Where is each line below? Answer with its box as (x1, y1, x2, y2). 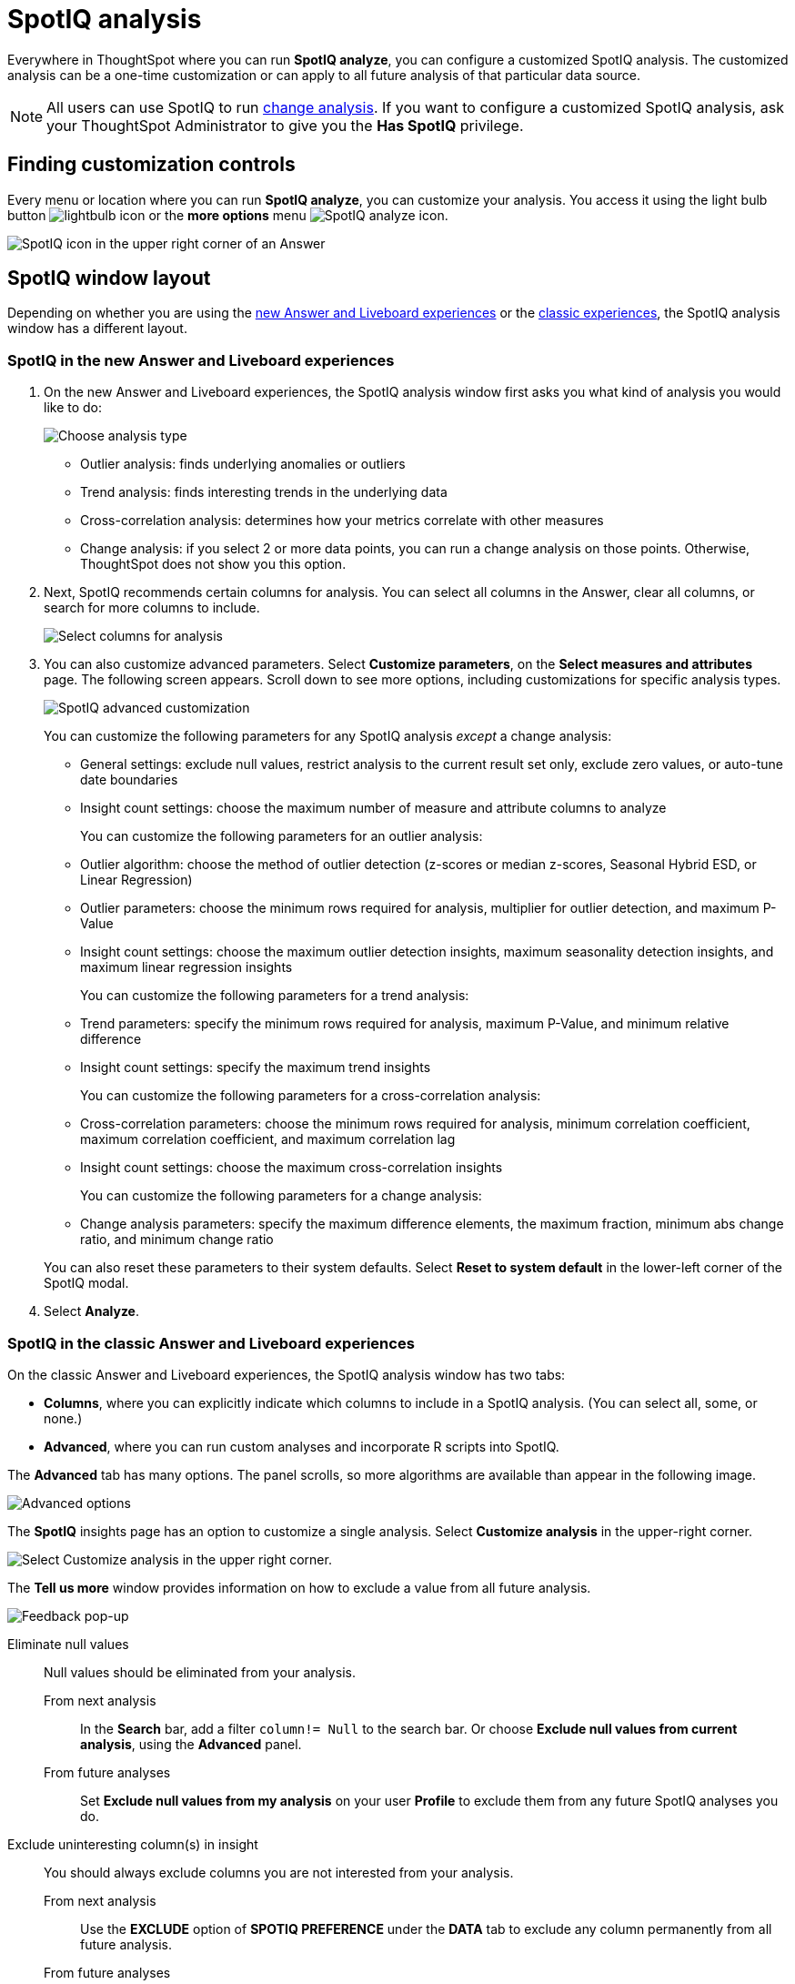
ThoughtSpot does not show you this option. (80, 556, 347, 572)
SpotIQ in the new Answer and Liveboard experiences (7, 350, 395, 369)
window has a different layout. (7, 320, 187, 337)
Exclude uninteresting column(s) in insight (7, 1836, 258, 1852)
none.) (44, 1410, 83, 1426)
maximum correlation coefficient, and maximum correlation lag (80, 1131, 456, 1148)
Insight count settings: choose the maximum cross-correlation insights (80, 1159, 503, 1176)
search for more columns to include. (44, 600, 260, 616)
